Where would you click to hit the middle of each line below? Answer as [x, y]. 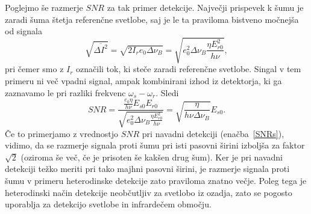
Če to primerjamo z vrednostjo [62, 133]
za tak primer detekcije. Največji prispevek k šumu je [205, 7]
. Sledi [167, 92]
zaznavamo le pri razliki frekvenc [65, 92]
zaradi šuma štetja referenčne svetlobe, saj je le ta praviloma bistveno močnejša [152, 19]
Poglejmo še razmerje [44, 7]
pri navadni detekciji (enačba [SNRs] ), [213, 133]
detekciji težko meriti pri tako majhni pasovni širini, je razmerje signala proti [147, 169]
